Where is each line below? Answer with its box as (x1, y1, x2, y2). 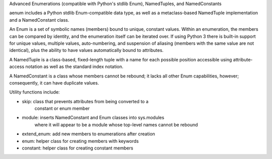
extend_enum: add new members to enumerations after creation (22, 131, 156, 137)
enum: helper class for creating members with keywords (22, 138, 139, 144)
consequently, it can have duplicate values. (9, 79, 99, 86)
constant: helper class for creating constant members (22, 145, 133, 151)
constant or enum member (34, 106, 90, 112)
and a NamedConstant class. (9, 17, 70, 23)
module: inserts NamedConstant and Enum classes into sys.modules (22, 115, 165, 121)
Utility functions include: (9, 89, 60, 95)
